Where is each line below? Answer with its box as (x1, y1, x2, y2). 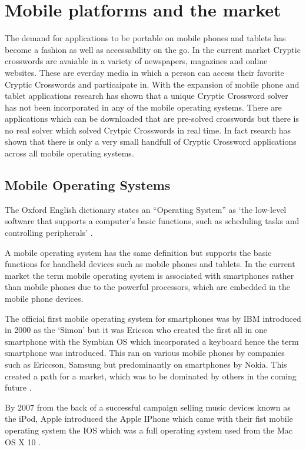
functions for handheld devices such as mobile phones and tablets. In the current (5, 258, 295, 270)
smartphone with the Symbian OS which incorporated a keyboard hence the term (5, 335, 299, 347)
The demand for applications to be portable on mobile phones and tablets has (5, 32, 286, 44)
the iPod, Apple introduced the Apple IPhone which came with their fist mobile (5, 412, 293, 425)
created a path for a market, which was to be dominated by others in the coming (5, 369, 297, 382)
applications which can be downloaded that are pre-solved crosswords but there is (5, 112, 299, 125)
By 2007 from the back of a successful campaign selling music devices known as (5, 401, 291, 413)
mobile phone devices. (5, 292, 84, 305)
